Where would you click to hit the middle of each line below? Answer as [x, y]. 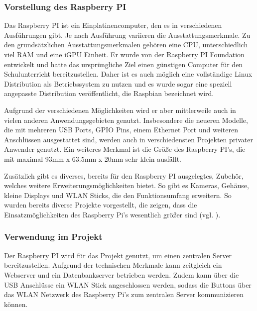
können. [16, 304]
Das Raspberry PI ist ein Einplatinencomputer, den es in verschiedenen [113, 25]
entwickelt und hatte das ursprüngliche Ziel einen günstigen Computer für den [124, 64]
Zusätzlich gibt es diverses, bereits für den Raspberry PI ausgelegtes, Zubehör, [124, 175]
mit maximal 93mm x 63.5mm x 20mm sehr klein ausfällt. [93, 158]
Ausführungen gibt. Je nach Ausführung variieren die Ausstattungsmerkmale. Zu [127, 35]
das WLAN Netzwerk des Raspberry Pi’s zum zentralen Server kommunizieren [124, 294]
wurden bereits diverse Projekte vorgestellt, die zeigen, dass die [101, 205]
